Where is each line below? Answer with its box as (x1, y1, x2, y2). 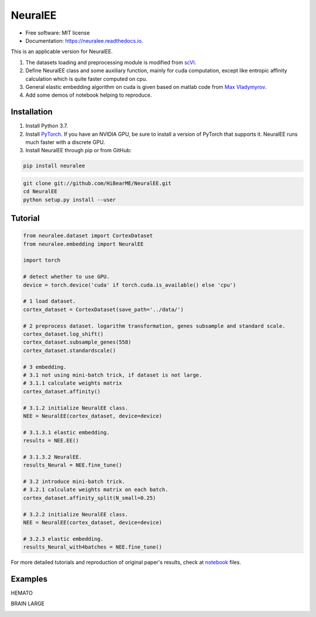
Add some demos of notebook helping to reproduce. (25, 91, 152, 99)
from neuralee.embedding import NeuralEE (23, 241, 144, 247)
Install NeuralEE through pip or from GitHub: (25, 147, 132, 154)
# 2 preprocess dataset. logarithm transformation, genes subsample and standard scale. (23, 323, 286, 329)
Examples (11, 574, 48, 584)
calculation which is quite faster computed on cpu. (25, 75, 147, 82)
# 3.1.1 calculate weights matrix (23, 380, 122, 386)
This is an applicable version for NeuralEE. (11, 48, 113, 55)
